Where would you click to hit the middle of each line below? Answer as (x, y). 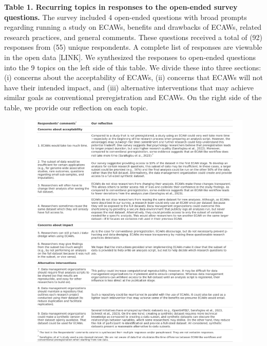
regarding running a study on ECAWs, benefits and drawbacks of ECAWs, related (133, 27)
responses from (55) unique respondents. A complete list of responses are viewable (133, 47)
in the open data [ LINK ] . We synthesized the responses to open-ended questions (130, 57)
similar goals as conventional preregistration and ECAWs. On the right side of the (133, 97)
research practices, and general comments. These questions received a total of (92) (133, 37)
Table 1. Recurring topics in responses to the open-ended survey (121, 7)
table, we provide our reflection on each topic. (76, 107)
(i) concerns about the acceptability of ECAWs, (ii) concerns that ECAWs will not (134, 77)
